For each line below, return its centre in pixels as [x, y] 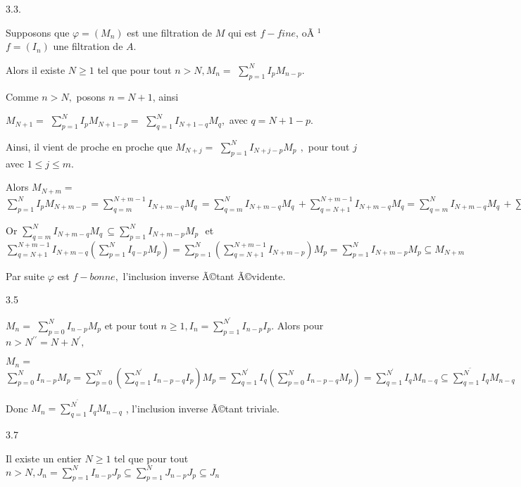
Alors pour [300, 325]
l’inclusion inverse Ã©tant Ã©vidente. [204, 276]
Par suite [25, 276]
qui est [242, 32]
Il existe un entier [44, 458]
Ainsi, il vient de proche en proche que [89, 146]
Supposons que [38, 32]
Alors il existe [36, 69]
